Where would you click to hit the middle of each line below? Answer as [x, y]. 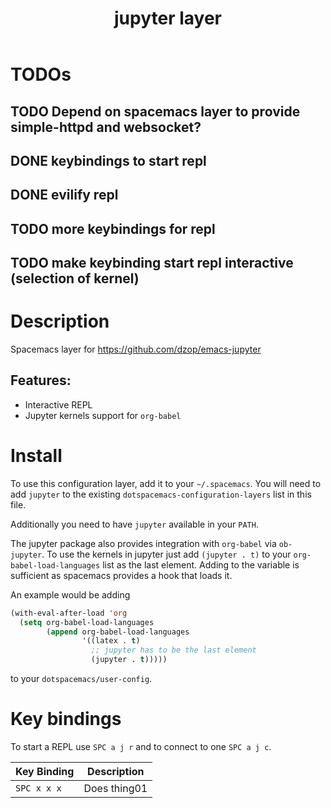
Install [36, 456]
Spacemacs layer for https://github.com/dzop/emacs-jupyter [136, 349]
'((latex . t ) [111, 641]
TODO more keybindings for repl [113, 228]
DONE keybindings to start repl [108, 160]
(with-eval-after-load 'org [69, 613]
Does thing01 [115, 789]
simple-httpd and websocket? [106, 127]
